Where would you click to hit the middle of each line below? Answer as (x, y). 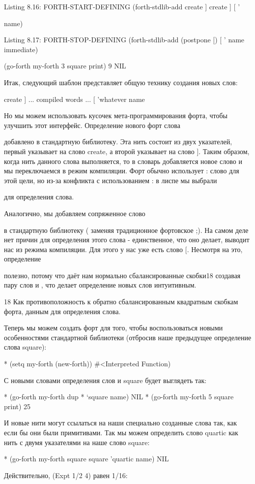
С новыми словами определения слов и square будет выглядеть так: (105, 380)
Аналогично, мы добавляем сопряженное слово (75, 213)
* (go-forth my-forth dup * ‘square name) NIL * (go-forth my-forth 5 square (119, 397)
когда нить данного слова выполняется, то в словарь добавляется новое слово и (123, 161)
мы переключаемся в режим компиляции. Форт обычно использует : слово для (122, 171)
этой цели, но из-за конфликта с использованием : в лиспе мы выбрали (111, 180)
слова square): (25, 347)
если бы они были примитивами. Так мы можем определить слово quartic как (121, 432)
